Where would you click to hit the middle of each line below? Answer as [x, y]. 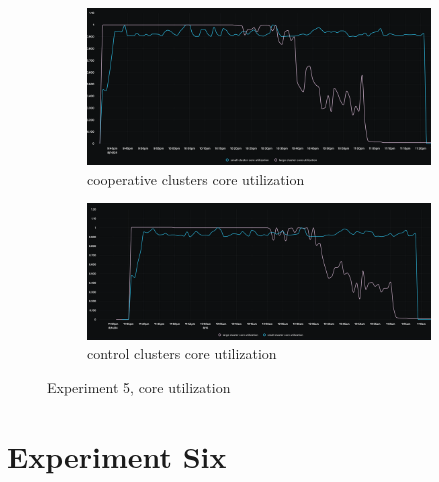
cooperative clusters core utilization [196, 178]
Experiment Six [117, 455]
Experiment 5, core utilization [139, 386]
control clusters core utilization [182, 353]
